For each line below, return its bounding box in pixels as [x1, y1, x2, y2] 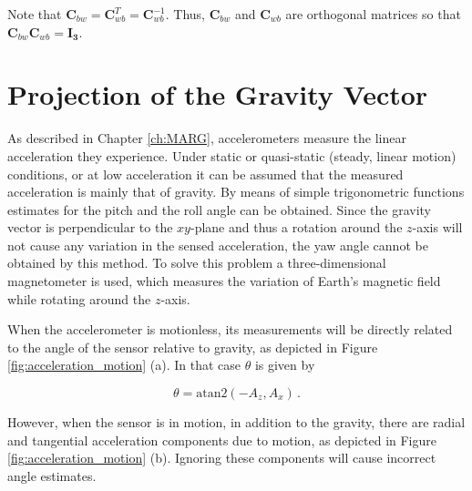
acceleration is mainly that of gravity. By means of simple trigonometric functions [7, 182, 465, 201]
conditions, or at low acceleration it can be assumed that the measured [7, 164, 404, 183]
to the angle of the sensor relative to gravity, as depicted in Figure [7, 337, 378, 356]
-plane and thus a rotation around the [190, 218, 403, 237]
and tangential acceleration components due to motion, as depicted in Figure [7, 430, 436, 449]
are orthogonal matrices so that [285, 5, 461, 23]
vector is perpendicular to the [7, 218, 173, 237]
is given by [254, 355, 315, 374]
